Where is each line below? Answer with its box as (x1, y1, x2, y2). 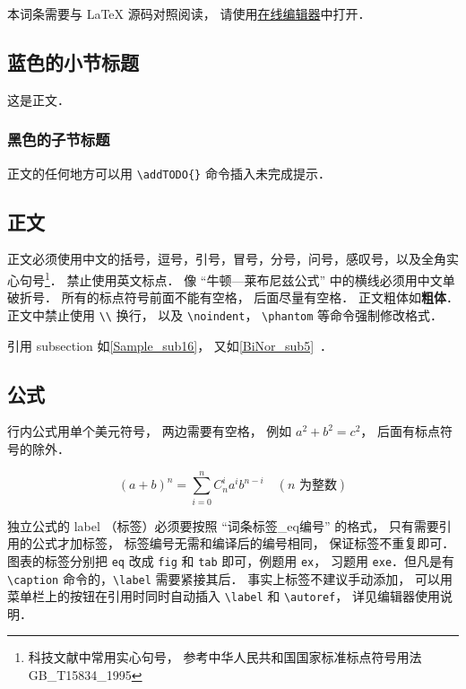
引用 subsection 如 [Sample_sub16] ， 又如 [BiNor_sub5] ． (7, 336, 333, 354)
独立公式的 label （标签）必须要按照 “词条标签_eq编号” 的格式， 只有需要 (7, 516, 439, 535)
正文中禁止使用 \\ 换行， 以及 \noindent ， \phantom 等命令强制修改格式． (7, 305, 444, 324)
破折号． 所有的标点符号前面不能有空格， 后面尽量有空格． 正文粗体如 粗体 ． (7, 288, 459, 307)
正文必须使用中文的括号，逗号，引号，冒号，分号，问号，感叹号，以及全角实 (7, 249, 459, 268)
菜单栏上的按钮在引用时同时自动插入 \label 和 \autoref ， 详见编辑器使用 (7, 587, 440, 606)
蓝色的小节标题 (7, 48, 139, 75)
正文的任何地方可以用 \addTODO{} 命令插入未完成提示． (7, 163, 331, 182)
